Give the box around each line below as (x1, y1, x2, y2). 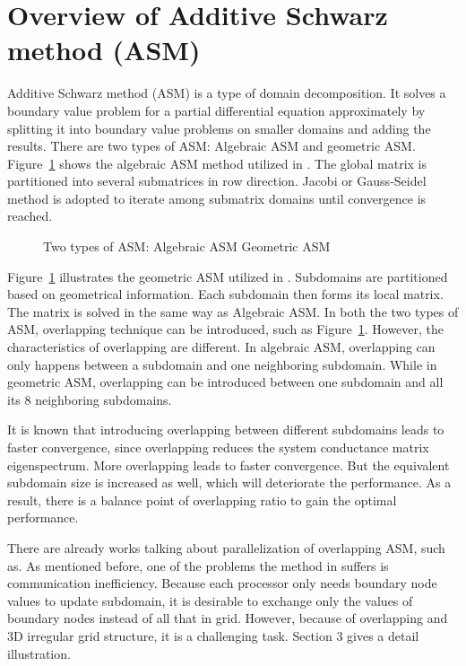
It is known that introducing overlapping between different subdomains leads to (7, 420, 444, 439)
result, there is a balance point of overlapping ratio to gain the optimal (7, 490, 397, 509)
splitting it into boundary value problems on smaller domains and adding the (7, 118, 431, 137)
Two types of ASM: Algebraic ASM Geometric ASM (43, 237, 331, 256)
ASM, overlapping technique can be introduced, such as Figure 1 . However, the (7, 320, 444, 338)
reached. (7, 206, 53, 225)
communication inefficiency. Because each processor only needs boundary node (7, 574, 437, 592)
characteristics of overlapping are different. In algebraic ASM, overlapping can (7, 337, 436, 356)
